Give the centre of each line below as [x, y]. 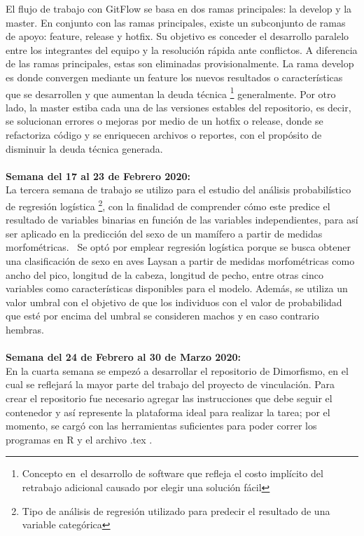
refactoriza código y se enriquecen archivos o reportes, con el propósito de [164, 135]
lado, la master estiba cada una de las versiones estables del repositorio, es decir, [178, 107]
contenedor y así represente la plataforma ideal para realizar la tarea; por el [168, 412]
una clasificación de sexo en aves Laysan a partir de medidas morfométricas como [180, 261]
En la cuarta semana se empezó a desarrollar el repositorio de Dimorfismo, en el [177, 370]
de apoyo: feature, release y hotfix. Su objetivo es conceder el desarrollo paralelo [177, 36]
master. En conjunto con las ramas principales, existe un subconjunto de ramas [176, 22]
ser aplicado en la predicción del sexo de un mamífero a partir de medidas [164, 233]
